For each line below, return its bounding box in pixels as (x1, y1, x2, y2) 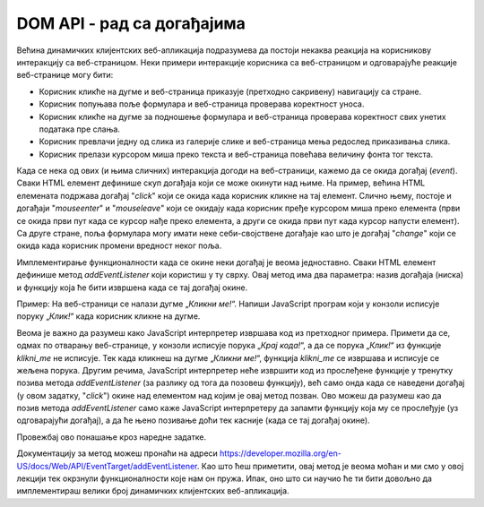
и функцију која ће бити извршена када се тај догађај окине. (16, 282, 248, 293)
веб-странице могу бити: (16, 70, 114, 81)
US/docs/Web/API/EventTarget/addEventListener (16, 460, 197, 471)
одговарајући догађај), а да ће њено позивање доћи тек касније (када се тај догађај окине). (16, 415, 371, 425)
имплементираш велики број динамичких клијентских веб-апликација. (16, 486, 290, 496)
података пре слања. (39, 124, 121, 134)
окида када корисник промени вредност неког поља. (16, 240, 222, 251)
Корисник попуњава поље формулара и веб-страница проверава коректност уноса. (39, 99, 365, 109)
